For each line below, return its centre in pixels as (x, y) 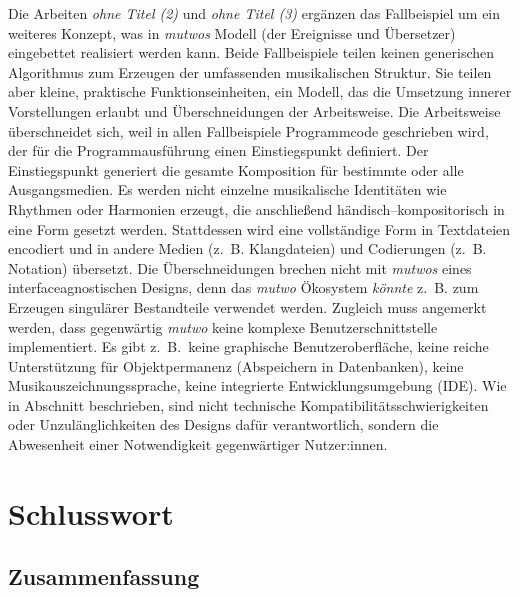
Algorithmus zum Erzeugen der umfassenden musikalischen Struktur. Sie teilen (250, 71)
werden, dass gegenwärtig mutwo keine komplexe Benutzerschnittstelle (223, 326)
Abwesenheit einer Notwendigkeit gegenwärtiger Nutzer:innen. (198, 444)
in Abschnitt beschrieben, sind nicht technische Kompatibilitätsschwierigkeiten (248, 404)
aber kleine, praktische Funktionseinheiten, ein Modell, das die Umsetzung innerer (260, 91)
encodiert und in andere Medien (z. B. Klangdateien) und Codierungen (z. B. (247, 248)
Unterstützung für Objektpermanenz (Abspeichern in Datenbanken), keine (236, 365)
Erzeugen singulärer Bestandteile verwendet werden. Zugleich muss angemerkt (247, 306)
